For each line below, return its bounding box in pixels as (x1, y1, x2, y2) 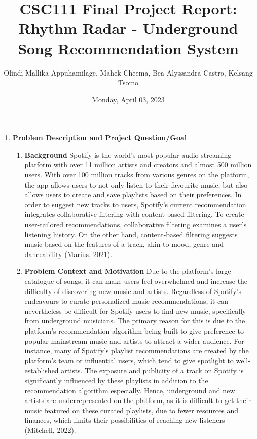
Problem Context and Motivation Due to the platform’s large (24, 266, 231, 276)
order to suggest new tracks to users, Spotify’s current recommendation (24, 199, 246, 209)
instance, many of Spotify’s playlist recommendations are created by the (24, 345, 249, 356)
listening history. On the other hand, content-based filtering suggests (24, 229, 238, 239)
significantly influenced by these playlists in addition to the (24, 375, 208, 385)
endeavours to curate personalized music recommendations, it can (24, 296, 228, 306)
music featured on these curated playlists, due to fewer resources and (24, 405, 238, 415)
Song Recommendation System (18, 38, 239, 58)
